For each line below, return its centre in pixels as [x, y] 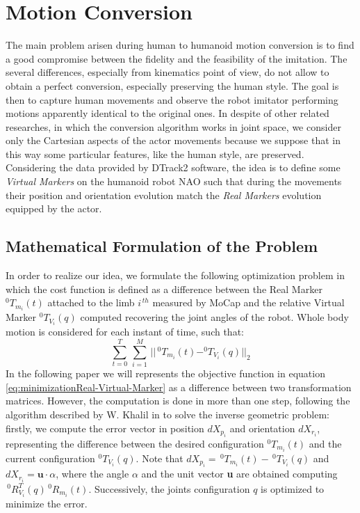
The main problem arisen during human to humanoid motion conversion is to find [180, 45]
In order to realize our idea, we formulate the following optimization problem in [175, 275]
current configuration [50, 458]
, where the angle [92, 474]
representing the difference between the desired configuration [135, 443]
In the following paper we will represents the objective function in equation [165, 373]
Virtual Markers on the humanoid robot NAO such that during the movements [174, 181]
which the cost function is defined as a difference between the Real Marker [164, 289]
